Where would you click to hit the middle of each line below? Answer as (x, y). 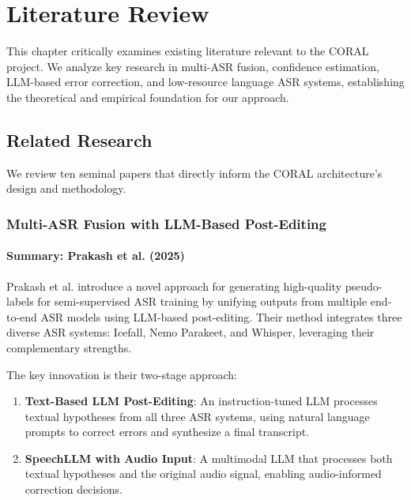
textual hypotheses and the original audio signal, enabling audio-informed (203, 474)
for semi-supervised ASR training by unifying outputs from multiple (202, 301)
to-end (22, 316)
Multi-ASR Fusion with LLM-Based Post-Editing (166, 223)
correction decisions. (74, 489)
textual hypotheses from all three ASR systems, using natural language (197, 416)
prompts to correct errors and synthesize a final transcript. (167, 432)
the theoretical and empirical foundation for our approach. (148, 97)
